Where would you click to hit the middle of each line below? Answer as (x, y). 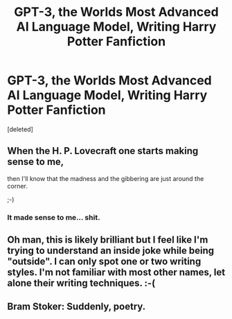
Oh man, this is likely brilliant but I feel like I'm (108, 240)
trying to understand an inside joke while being (111, 251)
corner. (17, 186)
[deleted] (20, 129)
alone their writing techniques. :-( (81, 283)
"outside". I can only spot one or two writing (104, 262)
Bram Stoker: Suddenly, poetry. (77, 307)
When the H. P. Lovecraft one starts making (103, 151)
